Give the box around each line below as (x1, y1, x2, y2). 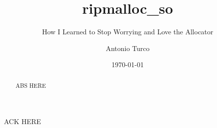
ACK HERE (4, 116, 41, 127)
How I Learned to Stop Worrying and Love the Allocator (42, 26, 214, 37)
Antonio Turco (106, 43, 150, 53)
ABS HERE (15, 81, 46, 89)
